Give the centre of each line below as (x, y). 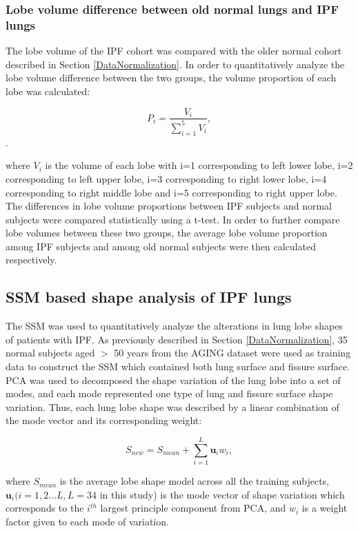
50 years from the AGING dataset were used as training (232, 353)
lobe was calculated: (48, 91)
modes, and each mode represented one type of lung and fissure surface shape (169, 393)
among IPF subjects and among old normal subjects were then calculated (161, 246)
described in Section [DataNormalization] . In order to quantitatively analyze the (175, 64)
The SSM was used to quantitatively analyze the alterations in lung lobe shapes (174, 326)
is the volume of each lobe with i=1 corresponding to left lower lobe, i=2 (199, 165)
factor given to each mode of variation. (87, 521)
